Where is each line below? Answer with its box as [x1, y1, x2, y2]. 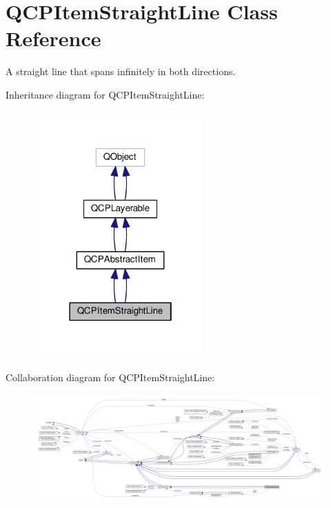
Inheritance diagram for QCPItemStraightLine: [6, 87, 205, 101]
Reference [6, 24, 101, 52]
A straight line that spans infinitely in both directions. [6, 64, 236, 79]
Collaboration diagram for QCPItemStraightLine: [6, 369, 215, 384]
